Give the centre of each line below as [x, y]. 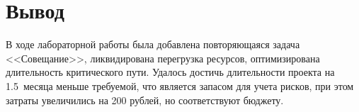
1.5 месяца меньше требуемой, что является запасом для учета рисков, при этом [180, 85]
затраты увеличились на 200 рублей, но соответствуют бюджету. [145, 100]
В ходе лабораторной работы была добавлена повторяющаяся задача [153, 44]
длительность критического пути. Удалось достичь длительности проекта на [170, 72]
